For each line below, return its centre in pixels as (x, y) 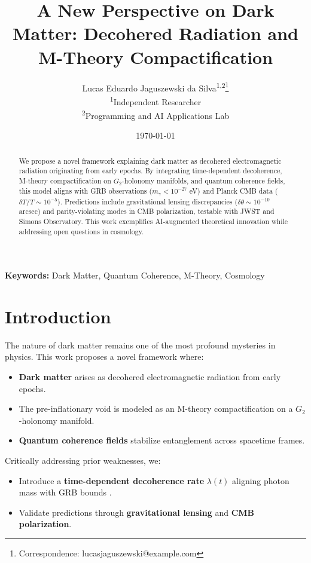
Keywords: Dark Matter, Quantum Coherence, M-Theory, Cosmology (135, 275)
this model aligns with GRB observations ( (86, 190)
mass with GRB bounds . (65, 492)
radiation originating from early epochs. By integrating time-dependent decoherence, (150, 171)
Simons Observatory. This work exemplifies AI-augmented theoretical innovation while (153, 221)
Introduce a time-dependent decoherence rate (112, 480)
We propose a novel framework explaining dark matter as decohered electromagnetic (150, 160)
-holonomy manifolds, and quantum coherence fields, (203, 180)
